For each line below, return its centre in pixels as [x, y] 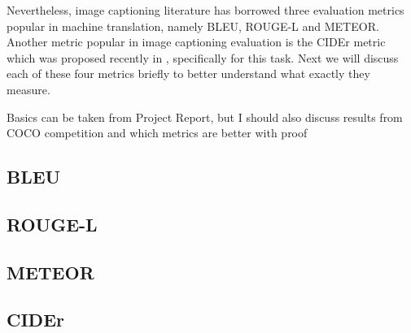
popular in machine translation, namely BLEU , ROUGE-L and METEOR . [193, 26]
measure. [28, 89]
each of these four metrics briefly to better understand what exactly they [188, 74]
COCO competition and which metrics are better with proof [157, 133]
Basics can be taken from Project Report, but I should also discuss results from [205, 117]
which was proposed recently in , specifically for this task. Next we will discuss [203, 57]
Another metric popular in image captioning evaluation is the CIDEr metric [196, 42]
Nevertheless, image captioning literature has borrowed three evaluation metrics [205, 10]
